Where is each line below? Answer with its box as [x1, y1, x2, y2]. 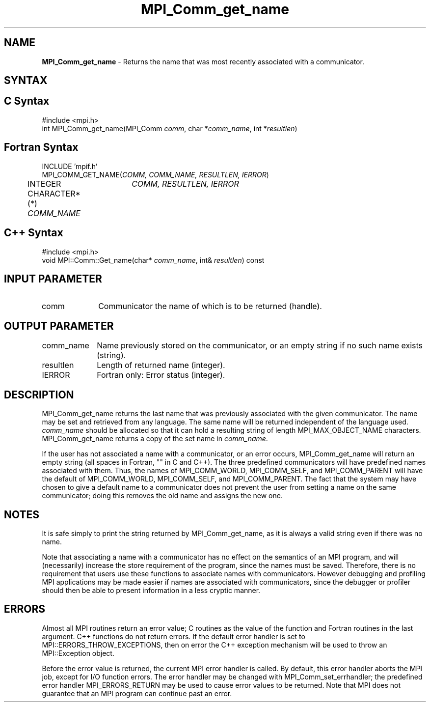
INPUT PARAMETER [4, 272, 102, 285]
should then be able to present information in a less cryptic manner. [42, 586, 261, 594]
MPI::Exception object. [42, 649, 114, 657]
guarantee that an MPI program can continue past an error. [42, 689, 232, 698]
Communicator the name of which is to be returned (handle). [98, 301, 322, 311]
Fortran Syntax [4, 141, 79, 154]
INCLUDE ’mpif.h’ [42, 162, 98, 170]
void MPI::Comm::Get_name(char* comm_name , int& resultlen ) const [42, 255, 265, 264]
